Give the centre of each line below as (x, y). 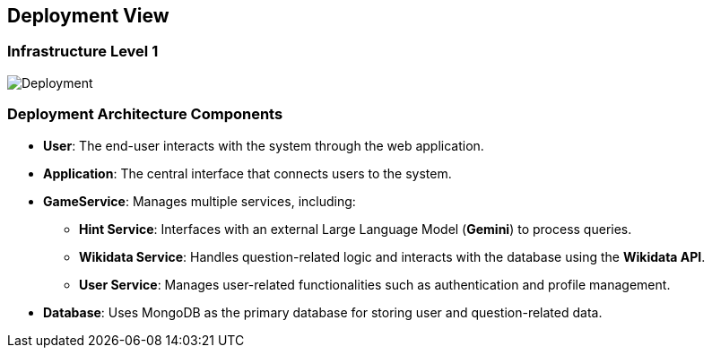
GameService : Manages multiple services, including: (200, 201)
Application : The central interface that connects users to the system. (247, 173)
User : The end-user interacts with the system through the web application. (264, 145)
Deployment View (88, 16)
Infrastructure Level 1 (83, 52)
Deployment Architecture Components (145, 114)
